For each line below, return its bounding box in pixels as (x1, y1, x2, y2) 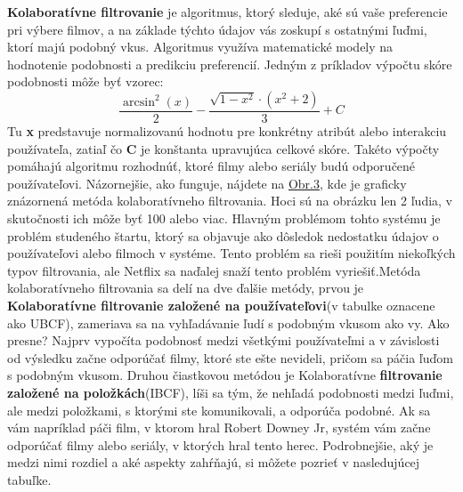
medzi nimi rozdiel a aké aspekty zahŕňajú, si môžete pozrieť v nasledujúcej (7, 453, 420, 472)
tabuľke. (7, 470, 52, 488)
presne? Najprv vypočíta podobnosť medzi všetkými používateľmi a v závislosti (7, 331, 440, 350)
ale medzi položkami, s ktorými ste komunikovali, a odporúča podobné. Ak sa (7, 400, 431, 419)
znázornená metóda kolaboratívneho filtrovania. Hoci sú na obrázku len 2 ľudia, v (7, 191, 453, 210)
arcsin (123, 95, 155, 109)
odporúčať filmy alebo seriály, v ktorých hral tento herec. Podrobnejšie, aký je (7, 435, 434, 454)
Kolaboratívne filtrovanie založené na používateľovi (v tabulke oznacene (7, 295, 435, 314)
